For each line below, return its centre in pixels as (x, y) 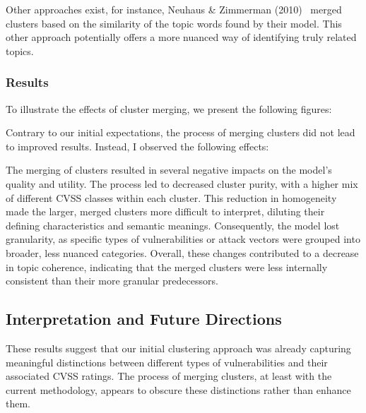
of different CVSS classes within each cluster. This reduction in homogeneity (171, 197)
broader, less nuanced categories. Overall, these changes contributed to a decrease (182, 252)
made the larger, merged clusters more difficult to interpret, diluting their (165, 211)
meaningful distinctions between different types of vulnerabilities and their (167, 362)
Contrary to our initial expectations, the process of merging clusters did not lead (181, 132)
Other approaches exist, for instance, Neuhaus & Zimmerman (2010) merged (174, 9)
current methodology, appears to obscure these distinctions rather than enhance (178, 389)
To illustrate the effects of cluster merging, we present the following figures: (169, 108)
